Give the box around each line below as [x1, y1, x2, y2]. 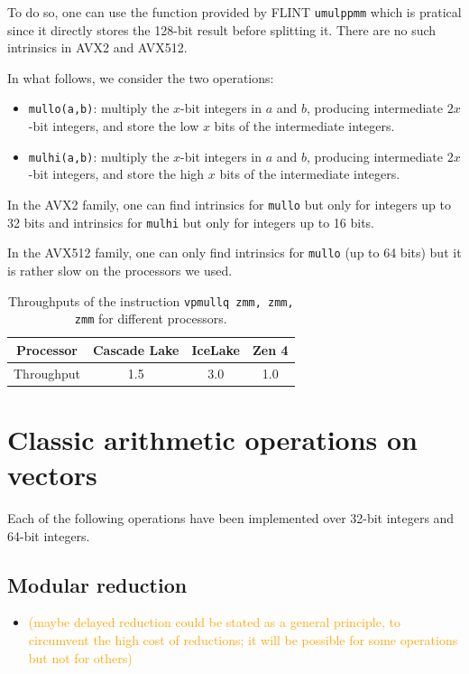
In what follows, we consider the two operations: [7, 68, 274, 87]
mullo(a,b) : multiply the [28, 98, 170, 117]
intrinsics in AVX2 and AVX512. [7, 38, 188, 57]
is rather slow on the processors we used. [7, 260, 233, 279]
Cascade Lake [92, 340, 179, 359]
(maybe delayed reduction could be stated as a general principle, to [28, 613, 400, 632]
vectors [7, 456, 97, 493]
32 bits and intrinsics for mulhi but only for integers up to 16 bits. [7, 212, 374, 231]
